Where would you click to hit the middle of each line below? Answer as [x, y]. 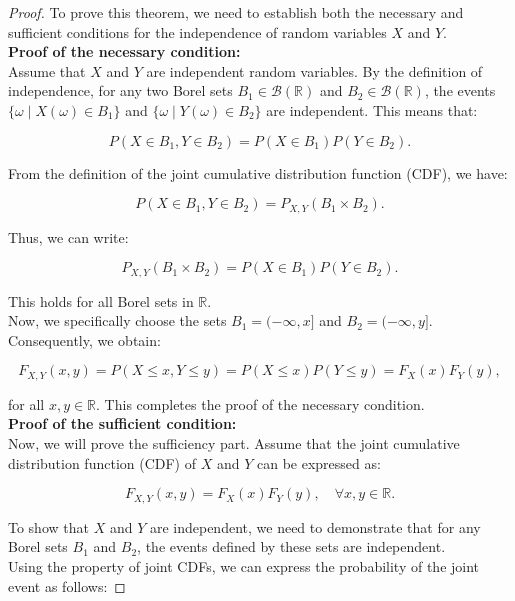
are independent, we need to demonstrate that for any [315, 526]
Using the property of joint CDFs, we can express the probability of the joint [244, 565]
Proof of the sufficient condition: [122, 423]
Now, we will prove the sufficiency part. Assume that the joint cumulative [234, 443]
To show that [48, 526]
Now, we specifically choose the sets [117, 320]
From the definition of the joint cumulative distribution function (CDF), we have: [258, 172]
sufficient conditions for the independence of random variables [197, 31]
